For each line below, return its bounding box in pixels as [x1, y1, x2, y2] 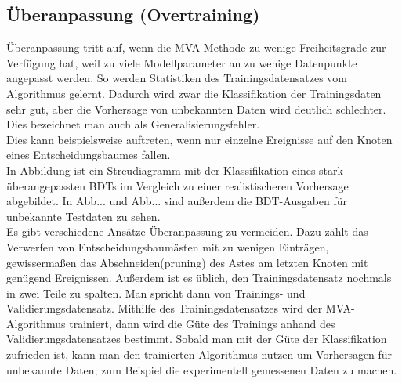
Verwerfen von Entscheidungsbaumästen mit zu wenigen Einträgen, [6, 238, 329, 255]
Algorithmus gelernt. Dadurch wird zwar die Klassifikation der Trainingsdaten [6, 85, 382, 101]
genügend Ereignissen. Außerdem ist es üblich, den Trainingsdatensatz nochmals [6, 269, 392, 286]
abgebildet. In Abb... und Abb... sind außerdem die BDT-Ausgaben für [6, 193, 348, 209]
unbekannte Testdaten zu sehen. [6, 208, 161, 224]
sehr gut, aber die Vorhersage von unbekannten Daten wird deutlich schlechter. [6, 100, 386, 117]
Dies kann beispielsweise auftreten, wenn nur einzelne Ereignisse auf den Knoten [6, 131, 393, 147]
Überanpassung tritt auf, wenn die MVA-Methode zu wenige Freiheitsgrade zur [6, 39, 386, 56]
